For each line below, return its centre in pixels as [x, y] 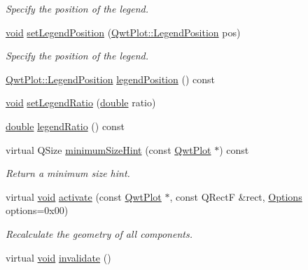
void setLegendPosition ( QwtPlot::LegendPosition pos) [123, 32]
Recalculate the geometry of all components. [99, 233]
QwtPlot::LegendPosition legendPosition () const [110, 79]
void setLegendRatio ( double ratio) [81, 102]
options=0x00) [37, 210]
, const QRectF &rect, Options [236, 196]
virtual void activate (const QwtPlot [84, 196]
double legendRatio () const [65, 126]
